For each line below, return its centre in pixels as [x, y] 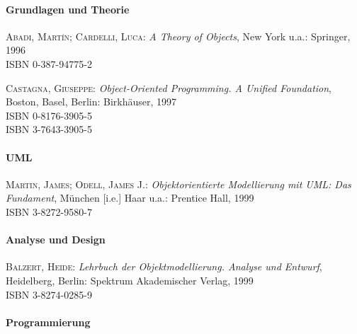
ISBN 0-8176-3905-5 [49, 115]
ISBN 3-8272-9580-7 [49, 211]
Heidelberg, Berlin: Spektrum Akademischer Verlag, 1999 [130, 280]
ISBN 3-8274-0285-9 [49, 294]
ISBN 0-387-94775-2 [49, 63]
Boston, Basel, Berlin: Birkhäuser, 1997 [91, 102]
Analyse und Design [56, 240]
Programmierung [48, 322]
